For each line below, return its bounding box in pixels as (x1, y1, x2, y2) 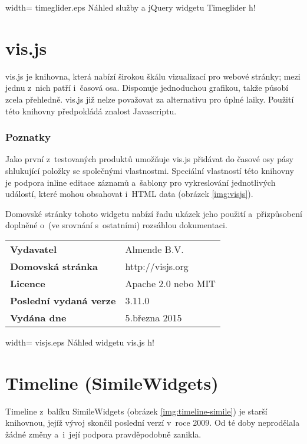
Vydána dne (10, 310, 67, 324)
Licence (10, 276, 45, 290)
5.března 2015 (125, 310, 182, 324)
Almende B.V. (125, 242, 184, 256)
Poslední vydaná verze (10, 293, 116, 307)
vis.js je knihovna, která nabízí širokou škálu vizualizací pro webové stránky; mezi (5, 70, 301, 82)
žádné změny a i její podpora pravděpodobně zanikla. (5, 427, 202, 440)
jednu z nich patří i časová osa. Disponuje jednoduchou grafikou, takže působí (5, 81, 289, 94)
